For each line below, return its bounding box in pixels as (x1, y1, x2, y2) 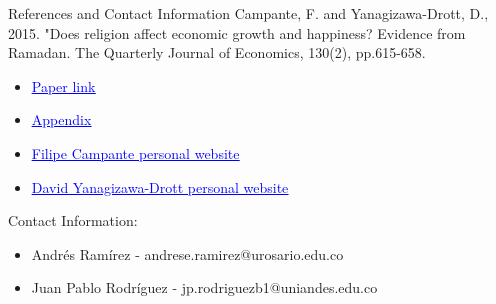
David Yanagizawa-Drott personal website (31, 176, 289, 197)
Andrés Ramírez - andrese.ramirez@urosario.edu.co (31, 243, 344, 264)
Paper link (31, 75, 96, 96)
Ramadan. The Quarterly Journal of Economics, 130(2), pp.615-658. (8, 42, 426, 63)
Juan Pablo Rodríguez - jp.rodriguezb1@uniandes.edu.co (31, 277, 378, 298)
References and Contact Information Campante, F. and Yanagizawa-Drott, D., (8, 3, 489, 23)
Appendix (31, 109, 92, 130)
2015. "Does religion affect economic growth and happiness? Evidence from (8, 22, 466, 43)
